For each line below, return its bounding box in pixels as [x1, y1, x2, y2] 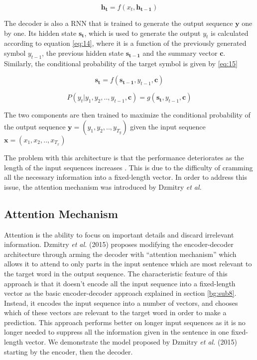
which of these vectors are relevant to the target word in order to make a [4, 307, 227, 318]
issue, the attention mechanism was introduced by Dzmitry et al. [4, 181, 202, 192]
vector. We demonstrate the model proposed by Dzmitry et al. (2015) [25, 337, 237, 347]
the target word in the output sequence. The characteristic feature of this [4, 268, 228, 278]
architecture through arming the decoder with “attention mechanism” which [4, 248, 237, 259]
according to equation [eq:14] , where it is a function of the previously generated [4, 38, 247, 48]
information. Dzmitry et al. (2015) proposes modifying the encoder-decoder [4, 239, 234, 249]
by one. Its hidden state [4, 27, 77, 38]
